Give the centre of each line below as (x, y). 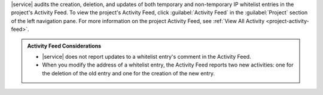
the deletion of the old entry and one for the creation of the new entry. (129, 73)
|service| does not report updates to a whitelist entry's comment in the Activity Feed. (147, 56)
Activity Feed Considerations (64, 46)
